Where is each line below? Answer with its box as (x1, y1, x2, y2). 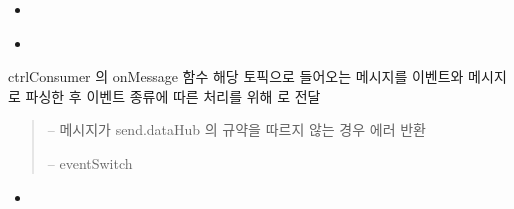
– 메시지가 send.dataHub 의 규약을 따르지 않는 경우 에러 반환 (47, 119, 426, 140)
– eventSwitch (47, 152, 133, 173)
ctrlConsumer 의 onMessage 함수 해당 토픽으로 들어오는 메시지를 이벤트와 (8, 66, 464, 87)
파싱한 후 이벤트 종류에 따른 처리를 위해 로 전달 (25, 85, 321, 106)
